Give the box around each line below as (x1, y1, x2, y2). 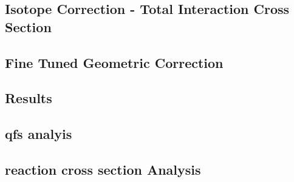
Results (5, 89, 52, 107)
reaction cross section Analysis (5, 160, 201, 178)
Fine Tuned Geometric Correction (5, 53, 224, 72)
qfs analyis (5, 124, 72, 143)
